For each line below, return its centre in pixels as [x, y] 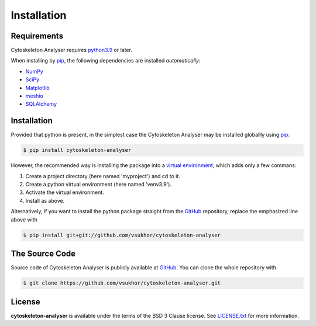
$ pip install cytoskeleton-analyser [77, 150]
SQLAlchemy [41, 104]
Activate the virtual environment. [65, 192]
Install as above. [45, 200]
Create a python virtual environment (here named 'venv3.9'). [99, 185]
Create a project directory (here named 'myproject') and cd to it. [103, 176]
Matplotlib [37, 88]
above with [24, 220]
